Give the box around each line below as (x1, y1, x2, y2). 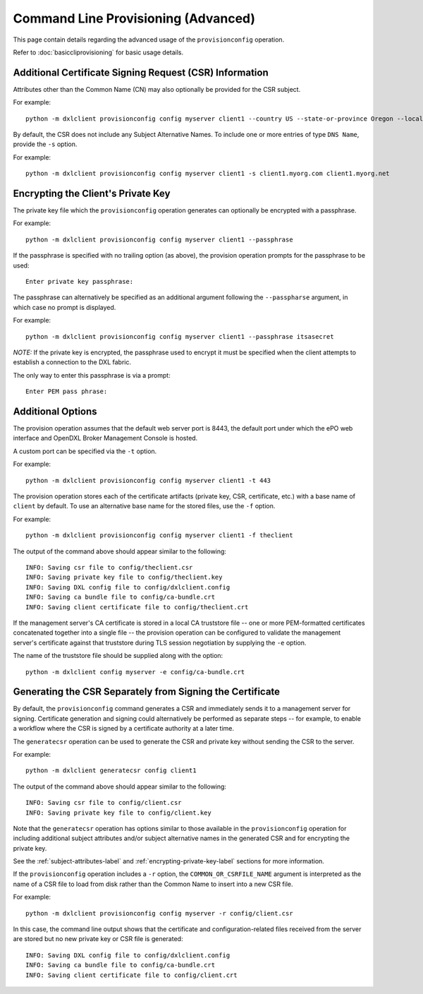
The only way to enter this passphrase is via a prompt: (13, 371, 171, 379)
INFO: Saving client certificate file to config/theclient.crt (25, 603, 249, 611)
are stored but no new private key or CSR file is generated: (13, 935, 183, 943)
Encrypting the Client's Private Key (13, 188, 171, 199)
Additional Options (13, 405, 98, 417)
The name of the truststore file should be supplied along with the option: (13, 652, 223, 660)
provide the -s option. (13, 140, 78, 148)
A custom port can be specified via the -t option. (13, 447, 157, 455)
